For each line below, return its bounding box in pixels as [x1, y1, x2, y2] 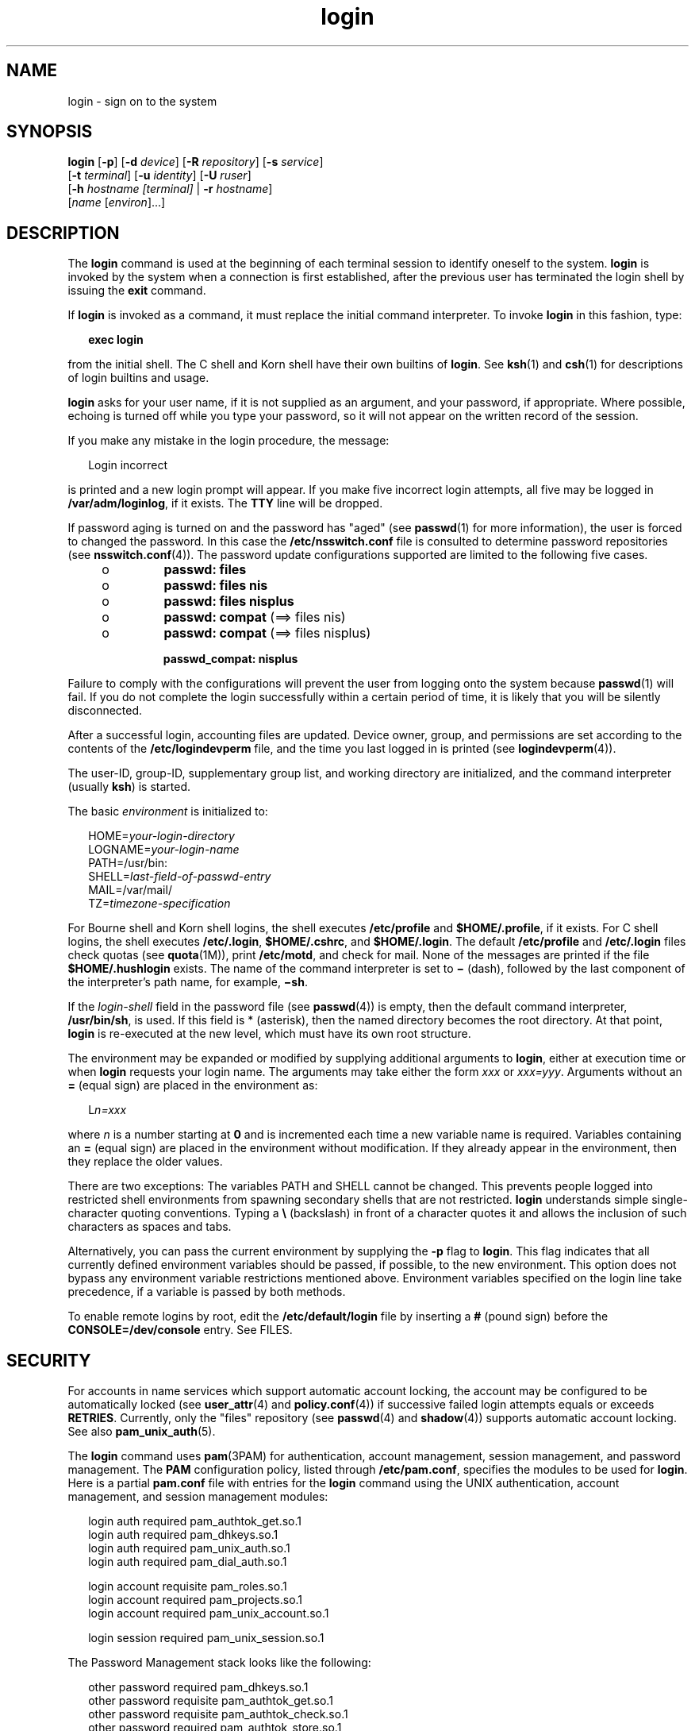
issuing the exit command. [67, 283, 206, 298]
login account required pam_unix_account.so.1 [88, 1606, 329, 1621]
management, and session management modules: [67, 1490, 328, 1504]
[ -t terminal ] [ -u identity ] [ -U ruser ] [67, 168, 252, 183]
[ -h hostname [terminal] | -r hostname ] [67, 182, 273, 196]
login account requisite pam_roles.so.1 [88, 1579, 287, 1594]
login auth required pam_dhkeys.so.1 [88, 1528, 278, 1542]
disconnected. [67, 704, 143, 718]
